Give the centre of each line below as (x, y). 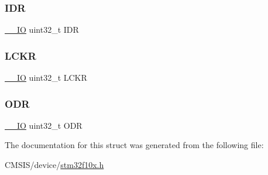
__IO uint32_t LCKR (46, 78)
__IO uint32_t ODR (44, 125)
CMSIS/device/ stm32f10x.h (54, 165)
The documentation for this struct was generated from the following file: (134, 145)
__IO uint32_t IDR (42, 30)
